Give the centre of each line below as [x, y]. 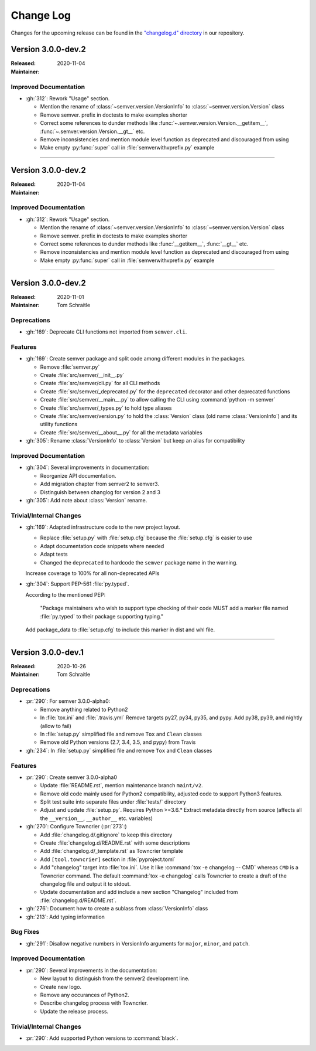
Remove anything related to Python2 [84, 709]
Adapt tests [54, 555]
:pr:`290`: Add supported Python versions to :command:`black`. [102, 1038]
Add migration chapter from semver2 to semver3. [99, 484]
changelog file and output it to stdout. [85, 884]
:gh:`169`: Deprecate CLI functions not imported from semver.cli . [106, 332]
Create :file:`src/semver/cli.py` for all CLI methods [100, 383]
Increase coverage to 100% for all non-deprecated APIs [92, 573]
